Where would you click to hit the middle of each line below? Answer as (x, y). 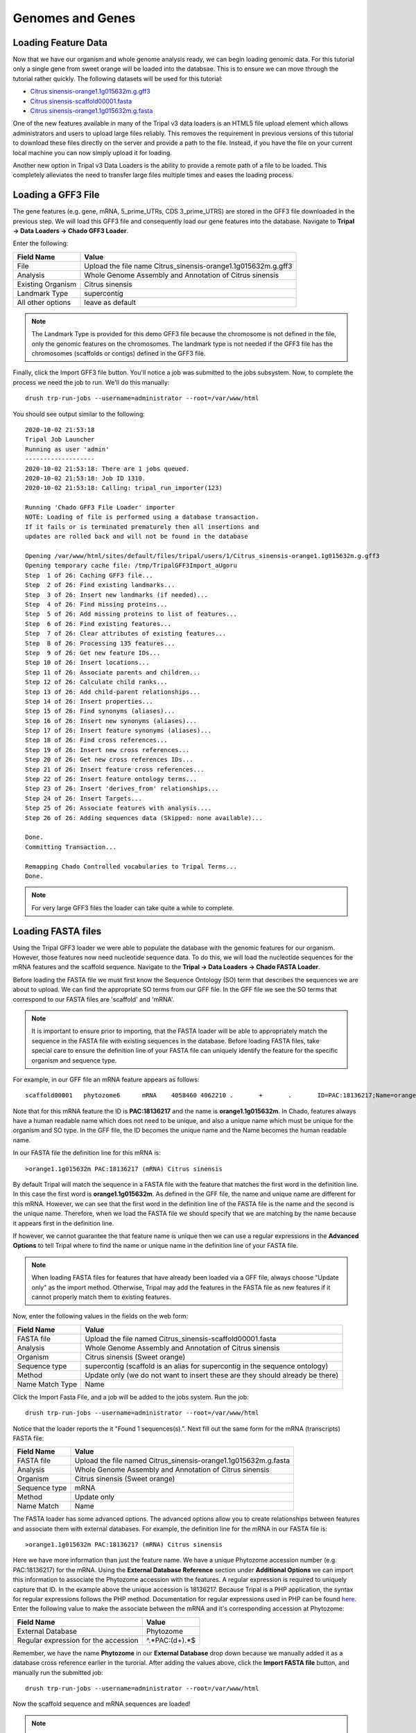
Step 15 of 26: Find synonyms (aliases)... (100, 711)
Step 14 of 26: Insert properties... (89, 701)
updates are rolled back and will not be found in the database (137, 537)
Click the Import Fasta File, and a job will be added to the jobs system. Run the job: (131, 1397)
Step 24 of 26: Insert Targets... (84, 798)
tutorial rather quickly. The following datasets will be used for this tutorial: (118, 78)
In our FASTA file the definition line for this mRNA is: (87, 1153)
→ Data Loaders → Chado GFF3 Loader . (70, 231)
